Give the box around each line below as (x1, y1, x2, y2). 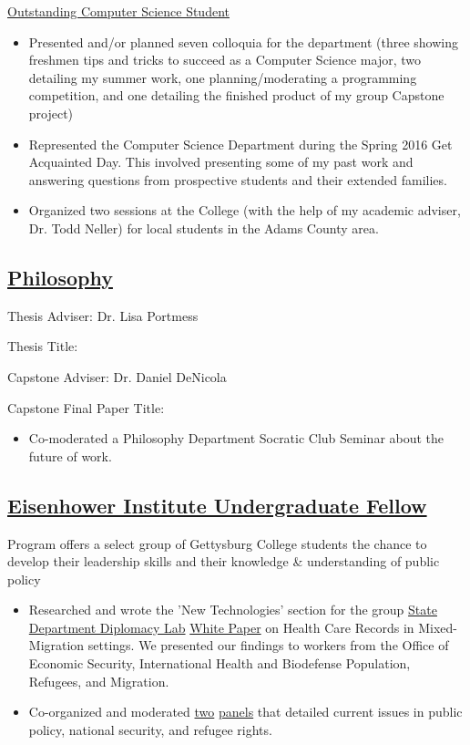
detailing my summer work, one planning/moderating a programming (28, 67, 417, 87)
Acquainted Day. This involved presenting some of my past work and (28, 152, 414, 171)
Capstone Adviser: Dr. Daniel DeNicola (7, 367, 227, 386)
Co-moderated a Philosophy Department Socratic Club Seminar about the (28, 429, 444, 448)
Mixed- (418, 617, 458, 636)
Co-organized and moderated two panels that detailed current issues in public (28, 702, 463, 721)
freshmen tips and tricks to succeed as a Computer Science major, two (28, 50, 422, 69)
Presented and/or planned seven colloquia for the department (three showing (28, 32, 458, 51)
